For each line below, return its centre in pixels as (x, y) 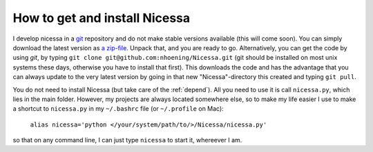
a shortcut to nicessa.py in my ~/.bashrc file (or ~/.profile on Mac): (118, 109)
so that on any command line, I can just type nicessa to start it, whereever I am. (127, 140)
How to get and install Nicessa (102, 18)
